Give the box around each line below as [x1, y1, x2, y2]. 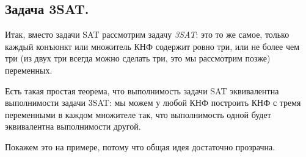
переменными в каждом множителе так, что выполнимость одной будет [5, 108, 271, 120]
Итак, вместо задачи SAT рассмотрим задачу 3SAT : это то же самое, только [5, 28, 290, 41]
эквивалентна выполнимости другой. [5, 120, 141, 133]
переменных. [5, 63, 53, 76]
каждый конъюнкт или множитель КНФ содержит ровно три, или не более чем [5, 40, 299, 52]
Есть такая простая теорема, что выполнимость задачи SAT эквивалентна [5, 84, 279, 97]
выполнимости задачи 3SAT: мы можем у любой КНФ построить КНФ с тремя [5, 96, 301, 109]
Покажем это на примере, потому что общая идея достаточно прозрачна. [5, 140, 275, 153]
